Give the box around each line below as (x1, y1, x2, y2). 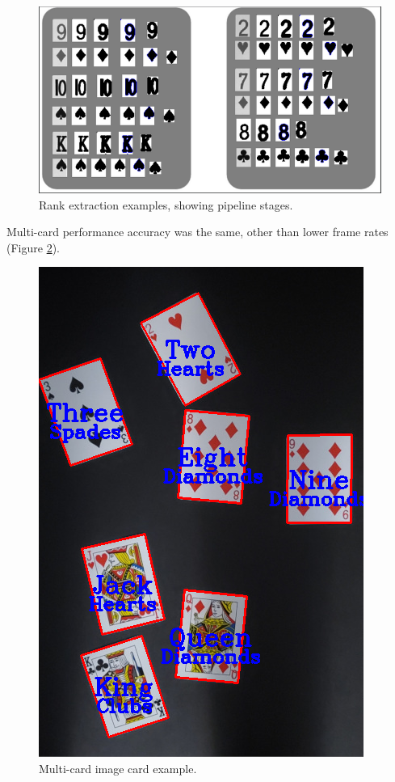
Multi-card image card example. (39, 759, 197, 776)
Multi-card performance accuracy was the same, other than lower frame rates (6, 223, 389, 240)
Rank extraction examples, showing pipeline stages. (39, 196, 293, 213)
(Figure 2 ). (6, 239, 60, 256)
